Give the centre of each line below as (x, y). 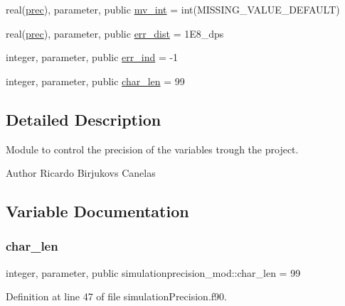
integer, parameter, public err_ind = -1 (92, 57)
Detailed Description (84, 119)
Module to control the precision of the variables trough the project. (152, 149)
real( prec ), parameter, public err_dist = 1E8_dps (115, 33)
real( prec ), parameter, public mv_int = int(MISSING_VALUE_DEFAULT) (173, 9)
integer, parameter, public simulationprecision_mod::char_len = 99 (153, 272)
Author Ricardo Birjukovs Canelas (81, 173)
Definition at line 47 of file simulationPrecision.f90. (116, 296)
